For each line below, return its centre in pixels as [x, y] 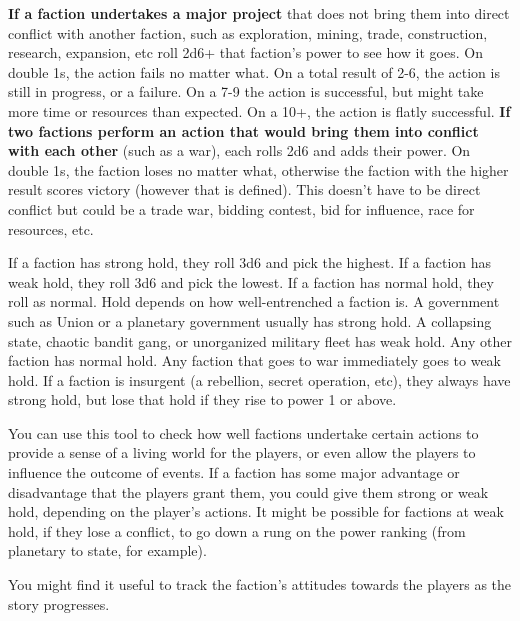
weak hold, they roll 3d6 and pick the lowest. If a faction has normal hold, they [251, 281]
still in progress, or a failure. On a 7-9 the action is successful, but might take [246, 91]
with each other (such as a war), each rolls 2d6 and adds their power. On [239, 150]
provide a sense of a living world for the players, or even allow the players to [242, 452]
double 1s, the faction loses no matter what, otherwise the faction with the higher [258, 169]
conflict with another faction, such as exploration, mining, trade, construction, [248, 32]
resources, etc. [51, 228]
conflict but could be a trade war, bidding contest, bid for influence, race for [241, 208]
